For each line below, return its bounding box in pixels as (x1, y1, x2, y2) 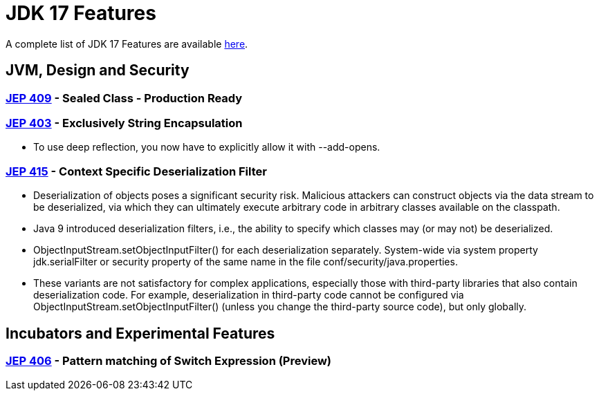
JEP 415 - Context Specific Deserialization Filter (6, 164, 267, 178)
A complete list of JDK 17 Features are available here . (6, 37, 248, 50)
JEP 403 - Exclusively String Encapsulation (6, 115, 243, 130)
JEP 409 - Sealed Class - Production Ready (6, 91, 243, 105)
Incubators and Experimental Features (6, 324, 275, 342)
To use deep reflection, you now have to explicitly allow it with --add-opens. (33, 141, 380, 153)
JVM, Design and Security (6, 62, 190, 79)
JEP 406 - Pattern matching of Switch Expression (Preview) (6, 353, 332, 368)
